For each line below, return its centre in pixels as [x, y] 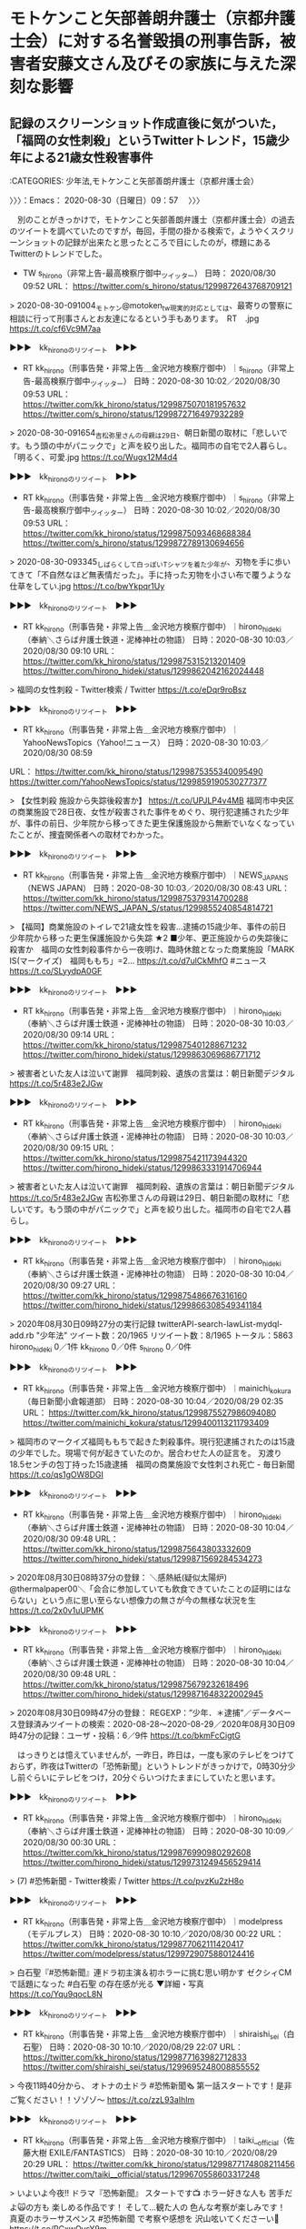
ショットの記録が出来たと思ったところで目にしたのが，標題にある [148, 242]
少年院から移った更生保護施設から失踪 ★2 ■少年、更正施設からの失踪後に [149, 938]
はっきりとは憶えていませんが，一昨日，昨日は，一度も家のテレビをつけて [156, 1755]
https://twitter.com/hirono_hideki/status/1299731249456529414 [142, 1862]
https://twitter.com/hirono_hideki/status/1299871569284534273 [143, 1558]
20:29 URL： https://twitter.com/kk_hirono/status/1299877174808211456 [158, 2164]
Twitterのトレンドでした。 [58, 254]
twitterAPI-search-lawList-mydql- [220, 1323]
